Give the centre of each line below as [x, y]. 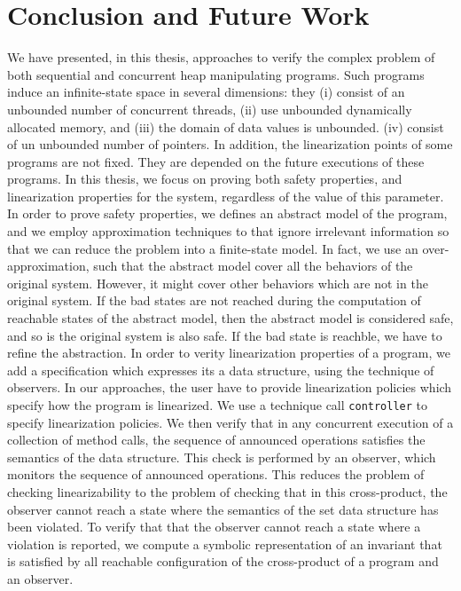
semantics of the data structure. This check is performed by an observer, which [222, 457]
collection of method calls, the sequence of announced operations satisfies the [216, 440]
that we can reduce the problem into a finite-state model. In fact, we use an [213, 248]
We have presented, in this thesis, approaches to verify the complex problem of [221, 57]
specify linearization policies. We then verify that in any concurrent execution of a [230, 422]
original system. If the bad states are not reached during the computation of [214, 300]
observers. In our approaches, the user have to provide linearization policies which [230, 387]
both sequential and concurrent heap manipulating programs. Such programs [216, 74]
